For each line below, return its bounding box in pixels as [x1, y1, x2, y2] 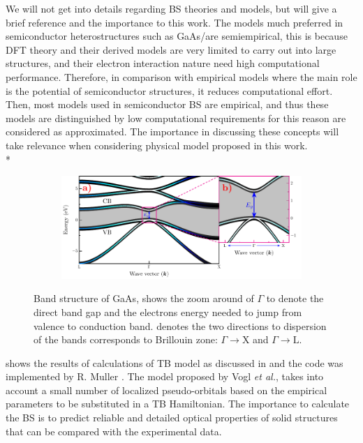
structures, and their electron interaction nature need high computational [6, 56, 320, 70]
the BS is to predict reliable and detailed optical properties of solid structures [6, 410, 338, 425]
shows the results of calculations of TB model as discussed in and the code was [6, 355, 343, 370]
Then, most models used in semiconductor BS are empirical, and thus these [6, 97, 329, 112]
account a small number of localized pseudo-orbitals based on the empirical [6, 382, 327, 397]
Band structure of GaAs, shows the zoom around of [34, 291, 254, 306]
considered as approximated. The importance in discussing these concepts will [6, 124, 339, 139]
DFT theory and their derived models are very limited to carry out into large [6, 42, 336, 57]
